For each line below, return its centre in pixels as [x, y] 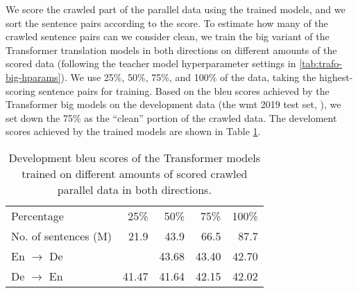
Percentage [37, 215]
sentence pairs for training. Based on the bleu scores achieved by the [184, 90]
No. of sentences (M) [62, 236]
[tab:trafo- [321, 63]
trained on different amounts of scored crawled [135, 173]
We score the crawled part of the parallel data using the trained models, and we [176, 9]
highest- [336, 77]
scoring [20, 90]
